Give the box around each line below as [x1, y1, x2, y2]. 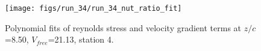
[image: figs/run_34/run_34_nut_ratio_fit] [5, 4, 182, 13]
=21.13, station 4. [48, 33, 114, 46]
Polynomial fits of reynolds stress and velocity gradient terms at [5, 21, 242, 34]
